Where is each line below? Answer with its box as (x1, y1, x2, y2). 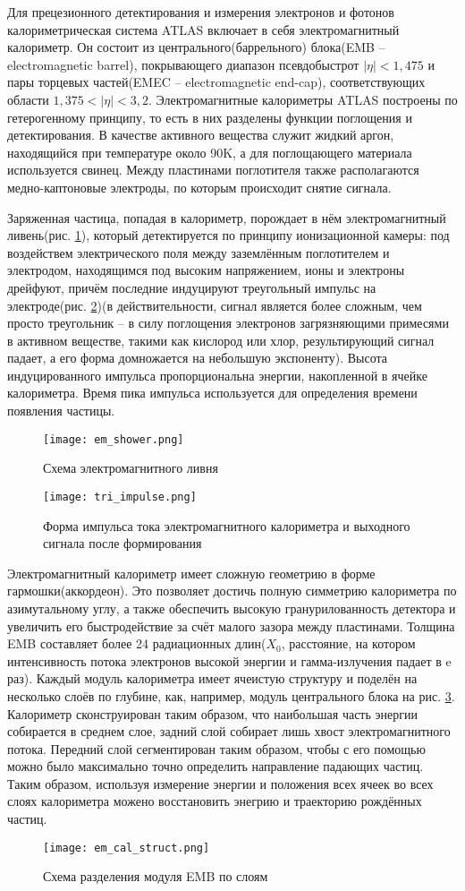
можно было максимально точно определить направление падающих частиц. (7, 757, 424, 775)
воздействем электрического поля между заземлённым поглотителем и (7, 243, 390, 261)
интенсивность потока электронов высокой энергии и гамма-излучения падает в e (7, 651, 452, 670)
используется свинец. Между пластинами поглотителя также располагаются (7, 160, 419, 179)
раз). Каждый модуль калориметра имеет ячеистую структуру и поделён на (7, 669, 418, 688)
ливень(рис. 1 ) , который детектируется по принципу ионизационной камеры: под (7, 226, 450, 244)
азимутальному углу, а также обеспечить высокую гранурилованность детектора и (7, 598, 456, 617)
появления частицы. (7, 401, 115, 420)
